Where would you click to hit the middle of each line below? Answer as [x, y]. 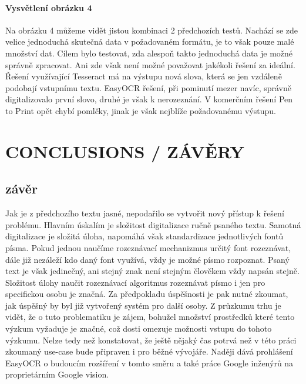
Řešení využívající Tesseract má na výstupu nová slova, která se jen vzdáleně [144, 76]
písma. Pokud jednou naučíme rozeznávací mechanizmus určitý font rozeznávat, [148, 247]
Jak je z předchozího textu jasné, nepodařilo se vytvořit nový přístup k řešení [145, 213]
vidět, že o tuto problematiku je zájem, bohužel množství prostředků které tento [150, 317]
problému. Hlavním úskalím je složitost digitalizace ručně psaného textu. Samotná [153, 224]
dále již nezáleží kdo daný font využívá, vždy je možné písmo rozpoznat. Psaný [147, 259]
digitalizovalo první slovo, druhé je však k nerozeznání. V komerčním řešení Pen [149, 99]
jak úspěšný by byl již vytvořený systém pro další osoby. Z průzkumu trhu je [143, 305]
